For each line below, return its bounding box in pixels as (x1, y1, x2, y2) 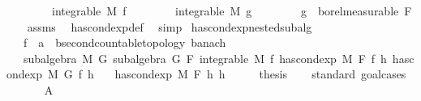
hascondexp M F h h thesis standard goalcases (114, 65, 406, 82)
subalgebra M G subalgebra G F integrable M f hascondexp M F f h (23, 49, 387, 66)
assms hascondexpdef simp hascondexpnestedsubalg (27, 18, 312, 35)
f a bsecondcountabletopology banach (23, 34, 226, 51)
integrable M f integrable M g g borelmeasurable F (51, 2, 412, 19)
